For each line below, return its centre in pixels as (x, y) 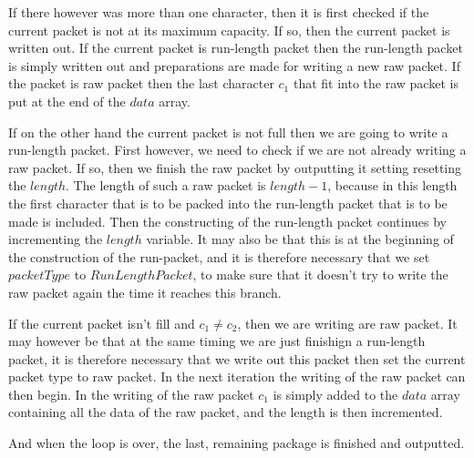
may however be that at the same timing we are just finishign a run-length (217, 341)
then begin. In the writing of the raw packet (131, 394)
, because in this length (392, 185)
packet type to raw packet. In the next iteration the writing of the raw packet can (237, 377)
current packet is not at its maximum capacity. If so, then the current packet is (229, 30)
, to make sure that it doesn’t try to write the (320, 275)
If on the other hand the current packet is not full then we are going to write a (228, 132)
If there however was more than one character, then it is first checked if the (219, 12)
